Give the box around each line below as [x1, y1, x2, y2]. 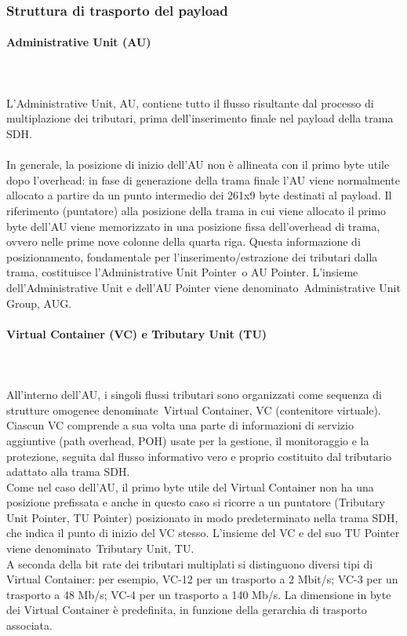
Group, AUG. [6, 294, 72, 311]
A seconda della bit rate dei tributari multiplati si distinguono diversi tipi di [6, 555, 373, 572]
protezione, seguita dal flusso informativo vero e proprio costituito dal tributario [6, 448, 392, 464]
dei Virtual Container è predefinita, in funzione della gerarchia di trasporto [6, 601, 367, 618]
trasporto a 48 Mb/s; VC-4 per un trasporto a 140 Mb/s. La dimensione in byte [6, 586, 391, 602]
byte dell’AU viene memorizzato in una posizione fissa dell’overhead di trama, [6, 217, 380, 234]
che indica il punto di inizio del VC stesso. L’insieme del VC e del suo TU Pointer [6, 525, 400, 541]
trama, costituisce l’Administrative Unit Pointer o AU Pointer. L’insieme [6, 264, 358, 280]
